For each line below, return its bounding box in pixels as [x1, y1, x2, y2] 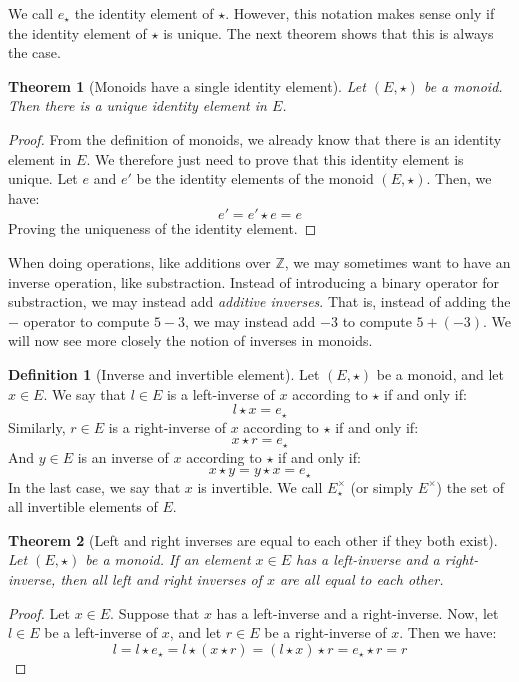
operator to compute [23, 310, 150, 331]
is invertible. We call [197, 476, 323, 497]
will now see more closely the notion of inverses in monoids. [8, 330, 373, 351]
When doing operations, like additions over [8, 251, 271, 272]
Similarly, [8, 416, 66, 437]
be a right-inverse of [264, 622, 387, 643]
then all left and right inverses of [60, 569, 262, 590]
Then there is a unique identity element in [8, 95, 267, 116]
